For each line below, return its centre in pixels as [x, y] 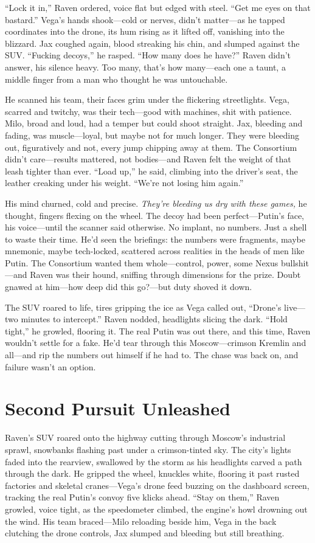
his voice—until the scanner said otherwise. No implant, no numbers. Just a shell [156, 227]
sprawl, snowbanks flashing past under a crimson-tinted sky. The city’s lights [148, 449]
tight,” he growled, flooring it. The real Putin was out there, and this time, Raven [158, 330]
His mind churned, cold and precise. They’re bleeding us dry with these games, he [156, 203]
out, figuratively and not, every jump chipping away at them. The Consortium [151, 147]
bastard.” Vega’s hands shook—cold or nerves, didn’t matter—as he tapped [145, 19]
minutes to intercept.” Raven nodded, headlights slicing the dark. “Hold [154, 319]
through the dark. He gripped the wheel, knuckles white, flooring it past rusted [152, 473]
